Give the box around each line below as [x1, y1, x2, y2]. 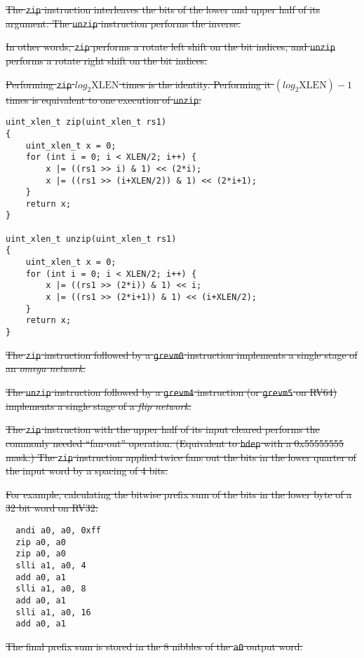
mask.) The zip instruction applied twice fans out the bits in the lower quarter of [6, 449, 356, 464]
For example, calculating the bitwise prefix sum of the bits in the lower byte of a [6, 486, 352, 501]
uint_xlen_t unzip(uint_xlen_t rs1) [6, 233, 177, 244]
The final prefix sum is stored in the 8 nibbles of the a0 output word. [6, 638, 303, 653]
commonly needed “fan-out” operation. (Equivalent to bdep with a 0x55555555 [6, 435, 344, 450]
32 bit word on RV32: [6, 500, 98, 515]
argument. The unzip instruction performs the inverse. [6, 15, 241, 30]
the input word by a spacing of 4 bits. [6, 463, 168, 478]
